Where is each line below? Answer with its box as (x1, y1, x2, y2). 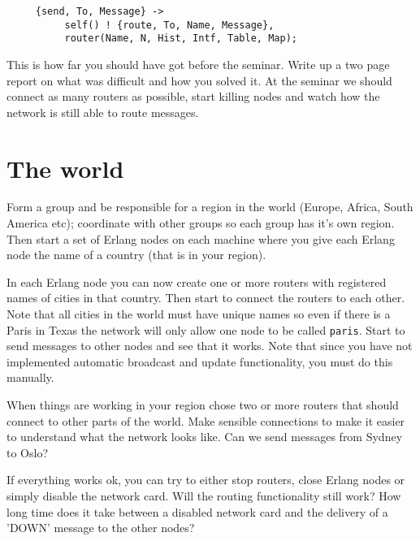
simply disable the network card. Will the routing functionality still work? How (6, 487, 401, 504)
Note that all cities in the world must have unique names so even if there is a (6, 305, 391, 322)
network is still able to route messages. (6, 103, 199, 120)
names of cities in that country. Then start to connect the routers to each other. (6, 289, 405, 306)
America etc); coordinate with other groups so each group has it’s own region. (6, 214, 395, 232)
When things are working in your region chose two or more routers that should (6, 396, 399, 413)
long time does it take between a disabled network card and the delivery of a (6, 503, 388, 520)
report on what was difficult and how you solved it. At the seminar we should (6, 71, 392, 89)
